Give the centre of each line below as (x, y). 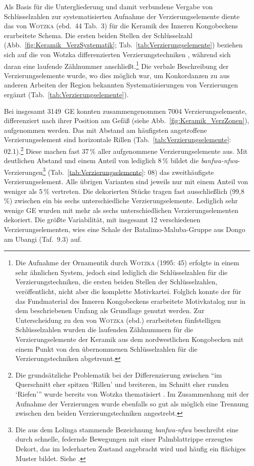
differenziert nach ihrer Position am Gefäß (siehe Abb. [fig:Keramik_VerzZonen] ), (127, 120)
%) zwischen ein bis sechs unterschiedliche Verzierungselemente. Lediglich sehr (121, 201)
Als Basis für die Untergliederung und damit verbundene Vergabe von (108, 6)
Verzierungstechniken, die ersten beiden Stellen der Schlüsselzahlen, (116, 282)
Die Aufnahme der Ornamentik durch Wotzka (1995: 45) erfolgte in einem (127, 263)
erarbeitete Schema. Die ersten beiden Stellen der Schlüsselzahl (98, 35)
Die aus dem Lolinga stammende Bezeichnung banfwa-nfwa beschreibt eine (127, 429)
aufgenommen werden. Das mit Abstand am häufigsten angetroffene (106, 130)
